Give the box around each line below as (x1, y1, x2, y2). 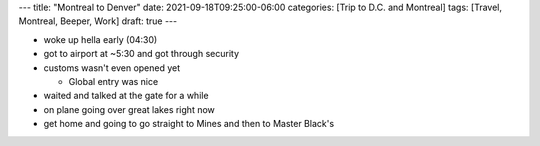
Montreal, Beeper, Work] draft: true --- (18, 15, 178, 27)
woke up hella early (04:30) (43, 33, 158, 45)
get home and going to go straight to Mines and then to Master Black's (43, 118, 335, 130)
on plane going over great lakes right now (43, 103, 215, 115)
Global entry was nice (68, 75, 159, 87)
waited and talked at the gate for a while (43, 90, 209, 102)
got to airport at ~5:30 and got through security (43, 48, 240, 60)
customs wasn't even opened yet (43, 61, 181, 74)
